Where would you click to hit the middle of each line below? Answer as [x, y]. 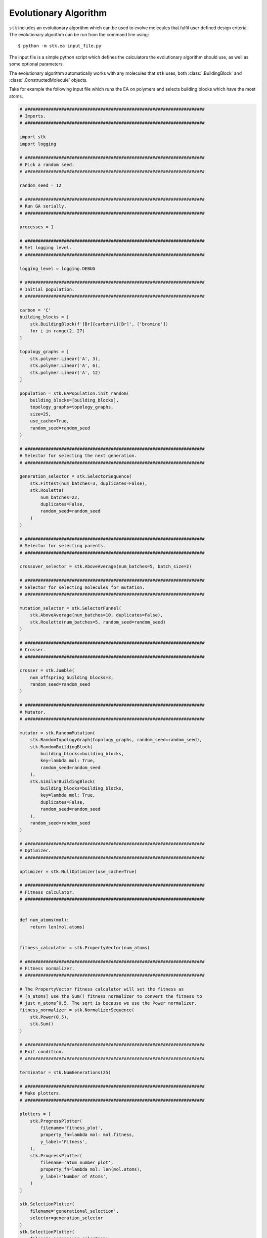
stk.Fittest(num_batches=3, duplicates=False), [89, 483]
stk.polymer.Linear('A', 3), [65, 359]
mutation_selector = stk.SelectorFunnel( [70, 608]
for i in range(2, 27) [57, 331]
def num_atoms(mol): [44, 920]
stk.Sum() [42, 1024]
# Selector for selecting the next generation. [78, 456]
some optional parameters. [37, 64]
